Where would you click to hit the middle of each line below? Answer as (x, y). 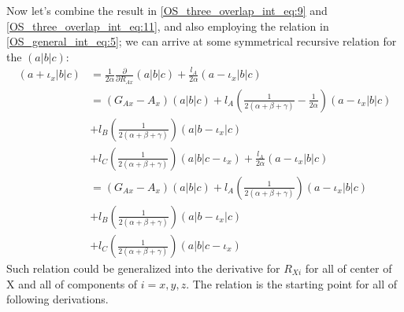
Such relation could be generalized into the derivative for (143, 268)
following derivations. (57, 299)
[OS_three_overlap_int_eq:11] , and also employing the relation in (168, 26)
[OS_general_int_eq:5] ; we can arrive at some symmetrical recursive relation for (202, 41)
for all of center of (348, 268)
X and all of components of (72, 283)
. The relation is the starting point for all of (292, 283)
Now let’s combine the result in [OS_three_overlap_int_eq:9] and (167, 10)
